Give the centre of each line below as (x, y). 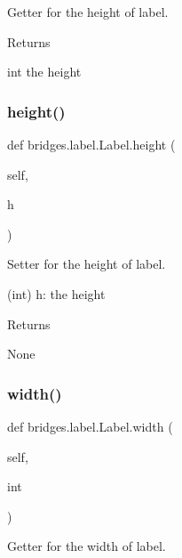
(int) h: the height (56, 293)
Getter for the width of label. (87, 546)
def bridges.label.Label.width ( (90, 426)
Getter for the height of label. (88, 12)
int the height (44, 72)
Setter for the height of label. (87, 264)
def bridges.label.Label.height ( (91, 144)
